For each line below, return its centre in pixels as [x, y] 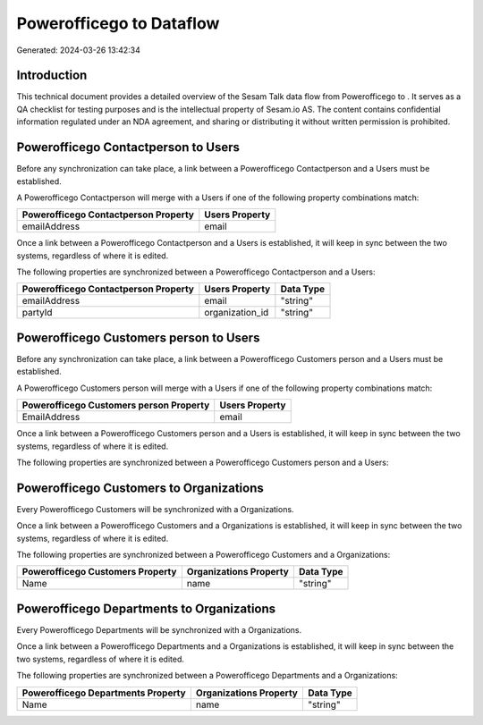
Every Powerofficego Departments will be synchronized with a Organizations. [159, 629]
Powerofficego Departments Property [104, 693]
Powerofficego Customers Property [99, 572]
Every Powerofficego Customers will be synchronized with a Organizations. [155, 509]
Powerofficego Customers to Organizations [140, 488]
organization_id [237, 313]
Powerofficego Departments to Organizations [146, 608]
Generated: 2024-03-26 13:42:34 [78, 50]
